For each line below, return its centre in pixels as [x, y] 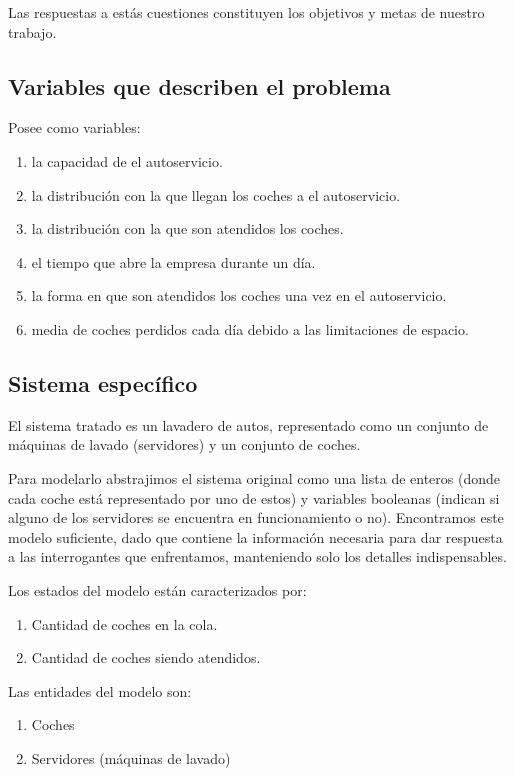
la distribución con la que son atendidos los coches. [187, 228]
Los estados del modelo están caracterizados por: [157, 589]
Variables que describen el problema [199, 85]
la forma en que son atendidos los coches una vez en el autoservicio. [239, 295]
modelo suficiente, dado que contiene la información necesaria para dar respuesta [255, 536]
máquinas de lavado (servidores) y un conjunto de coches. [184, 444]
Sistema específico [103, 382]
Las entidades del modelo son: [100, 690]
